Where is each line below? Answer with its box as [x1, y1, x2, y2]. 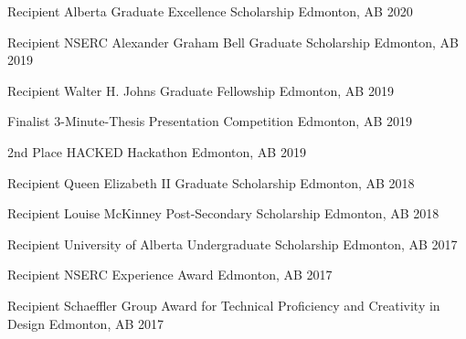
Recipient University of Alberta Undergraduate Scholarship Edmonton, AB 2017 [7, 234, 458, 253]
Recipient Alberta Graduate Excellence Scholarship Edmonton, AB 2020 [7, 2, 413, 20]
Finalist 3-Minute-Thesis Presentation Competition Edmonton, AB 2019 [7, 111, 412, 131]
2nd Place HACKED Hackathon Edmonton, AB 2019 [7, 142, 306, 161]
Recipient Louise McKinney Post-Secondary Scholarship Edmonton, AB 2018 [7, 204, 440, 223]
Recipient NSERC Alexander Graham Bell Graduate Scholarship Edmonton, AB [7, 32, 459, 51]
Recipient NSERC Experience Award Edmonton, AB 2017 [7, 265, 333, 284]
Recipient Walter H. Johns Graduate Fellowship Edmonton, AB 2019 [7, 80, 394, 100]
